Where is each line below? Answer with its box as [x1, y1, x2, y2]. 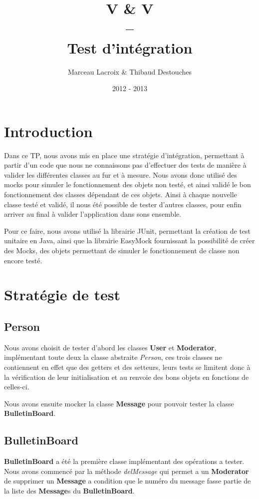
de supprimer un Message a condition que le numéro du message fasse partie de [4, 475, 251, 486]
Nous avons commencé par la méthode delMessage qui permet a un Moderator [4, 465, 249, 476]
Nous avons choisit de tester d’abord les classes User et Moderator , [4, 342, 217, 352]
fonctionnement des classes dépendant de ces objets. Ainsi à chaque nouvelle [4, 189, 237, 199]
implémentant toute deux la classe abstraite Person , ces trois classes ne [4, 352, 222, 362]
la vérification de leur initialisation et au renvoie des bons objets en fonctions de [4, 371, 249, 382]
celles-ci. [4, 381, 29, 392]
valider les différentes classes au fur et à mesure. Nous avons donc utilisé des [4, 169, 237, 180]
